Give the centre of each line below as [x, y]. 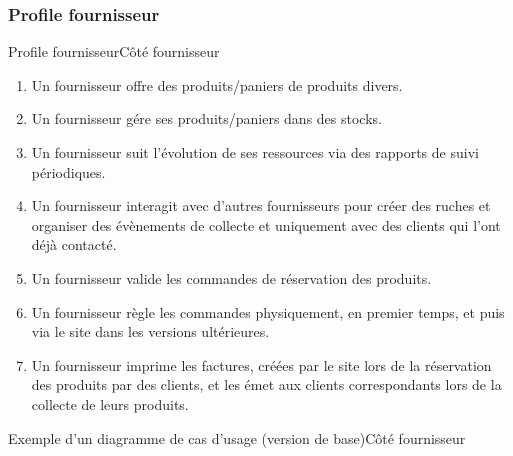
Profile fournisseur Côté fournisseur [114, 51]
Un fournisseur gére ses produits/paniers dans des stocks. [206, 118]
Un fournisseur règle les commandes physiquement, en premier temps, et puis [268, 311]
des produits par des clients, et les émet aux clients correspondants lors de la [266, 384]
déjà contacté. [74, 244]
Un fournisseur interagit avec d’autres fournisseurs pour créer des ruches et [261, 205]
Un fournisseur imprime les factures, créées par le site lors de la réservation [261, 364]
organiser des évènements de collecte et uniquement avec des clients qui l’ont [266, 224]
